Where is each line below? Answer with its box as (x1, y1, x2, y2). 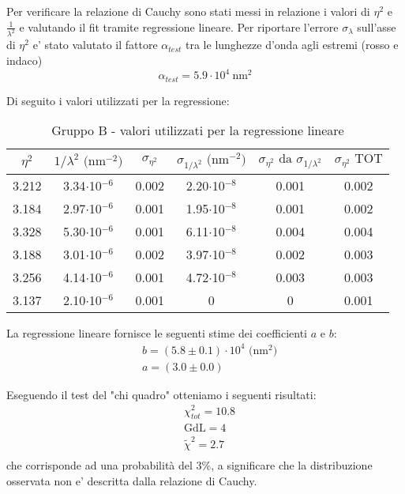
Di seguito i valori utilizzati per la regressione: (6, 92, 230, 108)
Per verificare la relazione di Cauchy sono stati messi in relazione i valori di (6, 3, 370, 19)
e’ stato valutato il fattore (32, 36, 158, 53)
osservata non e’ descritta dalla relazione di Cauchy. (6, 472, 257, 488)
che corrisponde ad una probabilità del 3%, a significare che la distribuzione (6, 457, 373, 473)
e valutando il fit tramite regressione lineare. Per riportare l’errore (19, 18, 339, 35)
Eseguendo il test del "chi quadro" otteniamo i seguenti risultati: (6, 386, 317, 402)
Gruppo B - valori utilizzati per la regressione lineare (51, 121, 344, 140)
